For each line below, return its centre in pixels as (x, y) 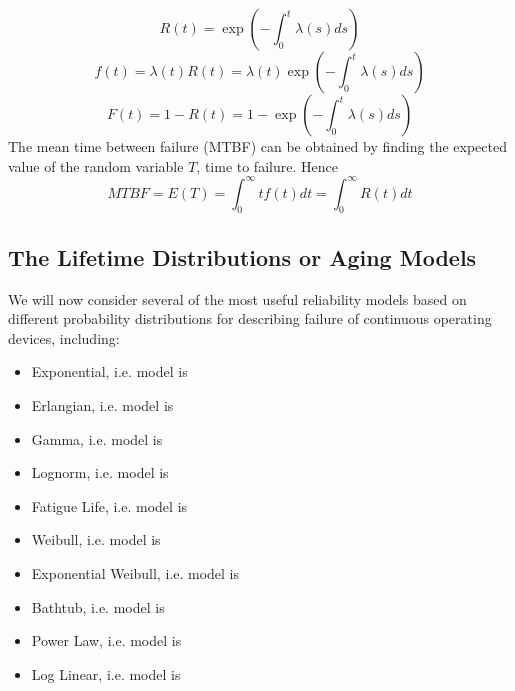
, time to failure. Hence (267, 165)
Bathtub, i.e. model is (98, 606)
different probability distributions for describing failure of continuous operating (250, 318)
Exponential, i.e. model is (109, 371)
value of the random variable (96, 165)
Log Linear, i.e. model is (106, 673)
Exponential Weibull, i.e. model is (135, 573)
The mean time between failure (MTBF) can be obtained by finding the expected (257, 146)
